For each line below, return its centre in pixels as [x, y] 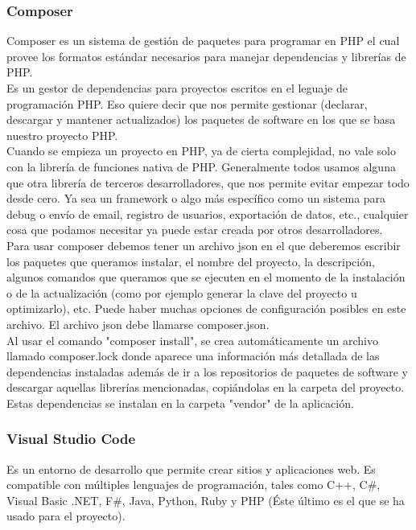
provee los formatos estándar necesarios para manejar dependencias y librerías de [206, 56]
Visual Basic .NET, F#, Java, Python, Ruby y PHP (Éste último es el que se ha [206, 500]
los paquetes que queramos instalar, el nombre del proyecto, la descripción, [191, 261]
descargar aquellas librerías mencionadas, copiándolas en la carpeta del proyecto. [206, 387]
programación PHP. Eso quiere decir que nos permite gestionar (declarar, [187, 103]
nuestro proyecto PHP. [62, 135]
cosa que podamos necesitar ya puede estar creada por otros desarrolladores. [195, 230]
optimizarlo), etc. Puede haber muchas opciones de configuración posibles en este [206, 308]
